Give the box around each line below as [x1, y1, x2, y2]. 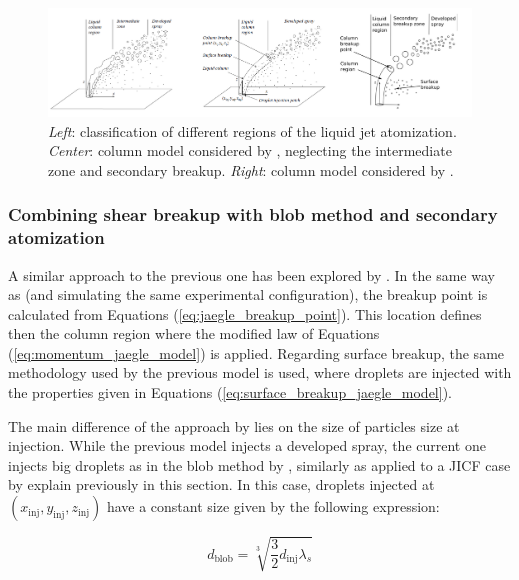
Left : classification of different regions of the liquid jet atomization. [48, 120, 457, 141]
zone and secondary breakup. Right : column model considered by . [48, 159, 454, 180]
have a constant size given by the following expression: [106, 496, 440, 517]
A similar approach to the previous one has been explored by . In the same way [8, 264, 495, 285]
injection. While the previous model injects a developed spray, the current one [8, 435, 486, 456]
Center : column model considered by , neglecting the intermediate [48, 140, 452, 161]
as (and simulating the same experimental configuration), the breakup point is [8, 284, 488, 305]
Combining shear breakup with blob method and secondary [8, 202, 498, 227]
